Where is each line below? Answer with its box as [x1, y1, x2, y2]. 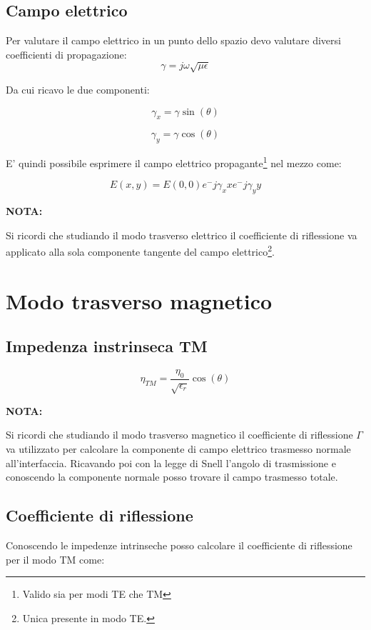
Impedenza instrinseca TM [6, 335, 208, 357]
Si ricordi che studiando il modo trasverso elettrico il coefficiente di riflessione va [6, 227, 357, 242]
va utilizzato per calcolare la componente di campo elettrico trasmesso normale [6, 441, 351, 456]
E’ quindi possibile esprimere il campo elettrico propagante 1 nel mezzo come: [6, 154, 342, 170]
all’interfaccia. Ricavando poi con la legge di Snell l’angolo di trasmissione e [6, 455, 336, 470]
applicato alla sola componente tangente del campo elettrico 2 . [6, 242, 275, 259]
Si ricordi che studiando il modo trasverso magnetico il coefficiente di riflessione [6, 427, 353, 442]
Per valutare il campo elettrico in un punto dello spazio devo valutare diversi [6, 33, 341, 48]
